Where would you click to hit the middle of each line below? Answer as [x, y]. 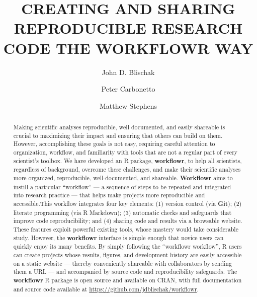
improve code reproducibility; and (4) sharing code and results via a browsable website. [128, 221]
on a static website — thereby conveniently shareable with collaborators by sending [122, 263]
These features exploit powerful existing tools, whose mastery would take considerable [126, 229]
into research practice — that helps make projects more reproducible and [109, 195]
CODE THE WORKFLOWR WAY [128, 48]
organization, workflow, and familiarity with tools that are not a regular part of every [125, 152]
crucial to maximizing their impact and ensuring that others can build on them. [118, 135]
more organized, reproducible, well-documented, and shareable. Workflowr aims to [123, 178]
